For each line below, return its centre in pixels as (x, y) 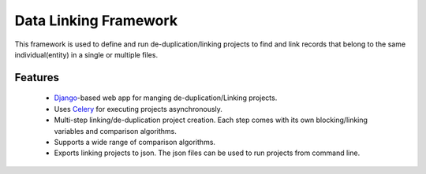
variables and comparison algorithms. (116, 131)
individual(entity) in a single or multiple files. (86, 54)
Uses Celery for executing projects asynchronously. (138, 109)
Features (37, 78)
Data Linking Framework (96, 20)
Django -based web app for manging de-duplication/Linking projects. (166, 98)
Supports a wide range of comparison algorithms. (135, 142)
